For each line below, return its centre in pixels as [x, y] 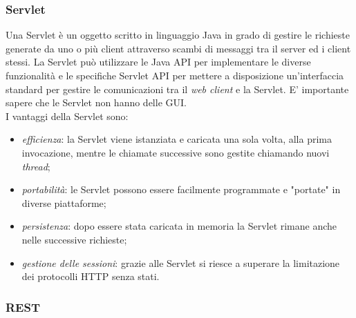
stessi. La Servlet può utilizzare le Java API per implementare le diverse [158, 62]
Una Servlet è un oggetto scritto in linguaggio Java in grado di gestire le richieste [178, 35]
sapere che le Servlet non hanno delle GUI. [96, 102]
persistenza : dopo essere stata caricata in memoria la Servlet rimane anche [179, 226]
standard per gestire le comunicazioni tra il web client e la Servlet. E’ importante [177, 89]
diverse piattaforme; [64, 202]
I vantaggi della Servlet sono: [67, 116]
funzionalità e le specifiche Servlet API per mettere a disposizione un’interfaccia [175, 75]
